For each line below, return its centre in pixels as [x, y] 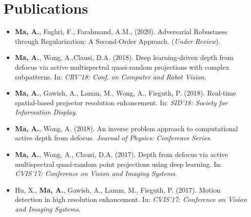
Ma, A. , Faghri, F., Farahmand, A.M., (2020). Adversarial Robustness [121, 31]
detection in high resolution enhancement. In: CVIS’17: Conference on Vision [131, 199]
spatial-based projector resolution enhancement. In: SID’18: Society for [121, 102]
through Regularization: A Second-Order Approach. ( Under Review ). [118, 41]
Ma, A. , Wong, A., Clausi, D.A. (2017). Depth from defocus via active [121, 154]
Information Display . [46, 112]
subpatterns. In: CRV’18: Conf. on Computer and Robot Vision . [111, 76]
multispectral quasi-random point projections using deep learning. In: [118, 164]
